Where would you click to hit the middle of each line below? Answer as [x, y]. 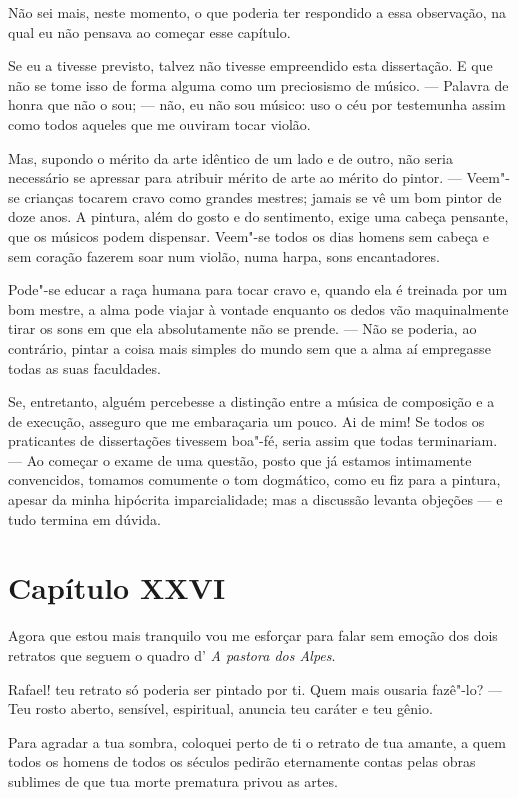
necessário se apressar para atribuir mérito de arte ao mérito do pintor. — [235, 177]
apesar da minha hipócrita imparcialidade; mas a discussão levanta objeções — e [255, 499]
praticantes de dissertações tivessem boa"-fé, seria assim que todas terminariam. [253, 440]
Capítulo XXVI [117, 587]
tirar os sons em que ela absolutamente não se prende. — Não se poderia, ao [242, 328]
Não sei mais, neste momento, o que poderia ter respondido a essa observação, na [257, 12]
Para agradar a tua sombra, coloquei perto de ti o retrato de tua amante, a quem [257, 741]
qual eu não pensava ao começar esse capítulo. [149, 31]
